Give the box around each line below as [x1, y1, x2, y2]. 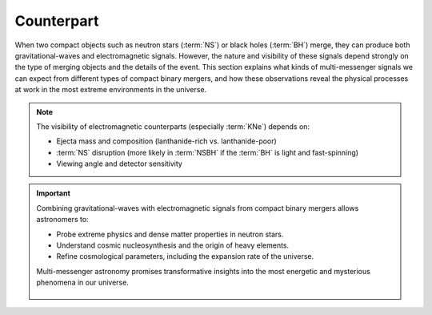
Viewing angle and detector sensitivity [56, 159, 183, 168]
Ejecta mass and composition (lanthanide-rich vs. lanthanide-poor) [56, 136, 278, 146]
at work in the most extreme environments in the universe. [14, 85, 207, 95]
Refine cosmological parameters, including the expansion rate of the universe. [56, 252, 314, 261]
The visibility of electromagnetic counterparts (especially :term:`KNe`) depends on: [36, 121, 310, 131]
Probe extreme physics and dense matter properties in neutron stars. [56, 229, 284, 239]
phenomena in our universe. [36, 277, 130, 288]
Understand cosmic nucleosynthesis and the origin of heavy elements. [56, 240, 290, 250]
